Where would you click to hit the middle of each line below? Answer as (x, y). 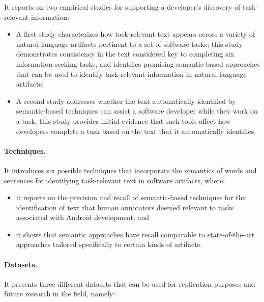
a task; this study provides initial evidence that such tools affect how (123, 120)
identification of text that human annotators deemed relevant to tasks (125, 207)
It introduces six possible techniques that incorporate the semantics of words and (130, 170)
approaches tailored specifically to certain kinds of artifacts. (109, 244)
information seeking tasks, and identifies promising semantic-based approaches (138, 63)
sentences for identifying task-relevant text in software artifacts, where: (115, 180)
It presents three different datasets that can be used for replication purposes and (130, 283)
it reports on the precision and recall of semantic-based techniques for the (131, 197)
